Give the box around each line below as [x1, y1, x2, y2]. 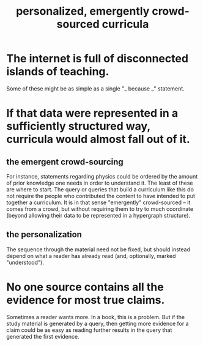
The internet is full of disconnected [6, 52, 188, 65]
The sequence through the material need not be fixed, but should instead [6, 246, 191, 253]
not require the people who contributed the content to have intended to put [6, 192, 196, 199]
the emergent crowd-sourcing [6, 156, 124, 167]
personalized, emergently [16, 4, 150, 18]
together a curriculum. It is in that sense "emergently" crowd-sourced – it [6, 199, 191, 206]
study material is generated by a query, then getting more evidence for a [6, 320, 189, 327]
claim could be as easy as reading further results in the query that [6, 326, 172, 334]
